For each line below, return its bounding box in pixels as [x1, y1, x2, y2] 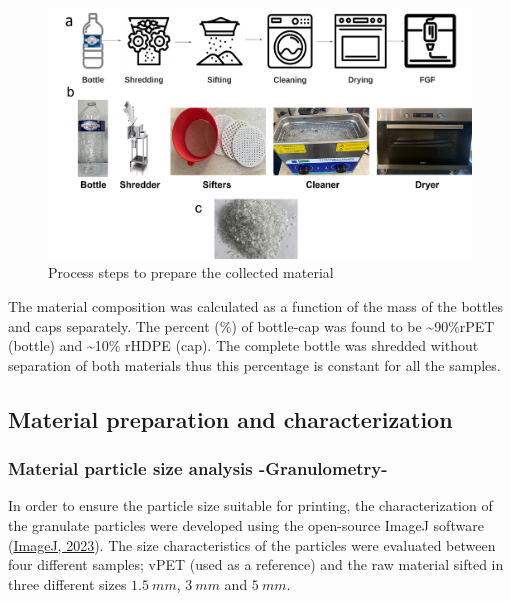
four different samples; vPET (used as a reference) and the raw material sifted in [8, 554, 504, 575]
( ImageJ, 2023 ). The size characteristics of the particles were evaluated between [8, 534, 496, 555]
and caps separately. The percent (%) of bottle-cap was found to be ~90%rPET [8, 315, 495, 336]
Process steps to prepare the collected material [48, 262, 334, 283]
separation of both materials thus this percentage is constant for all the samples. [8, 354, 501, 375]
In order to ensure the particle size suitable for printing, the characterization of [8, 495, 493, 516]
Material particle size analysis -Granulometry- [8, 456, 388, 481]
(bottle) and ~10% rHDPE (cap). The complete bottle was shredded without [8, 335, 479, 356]
